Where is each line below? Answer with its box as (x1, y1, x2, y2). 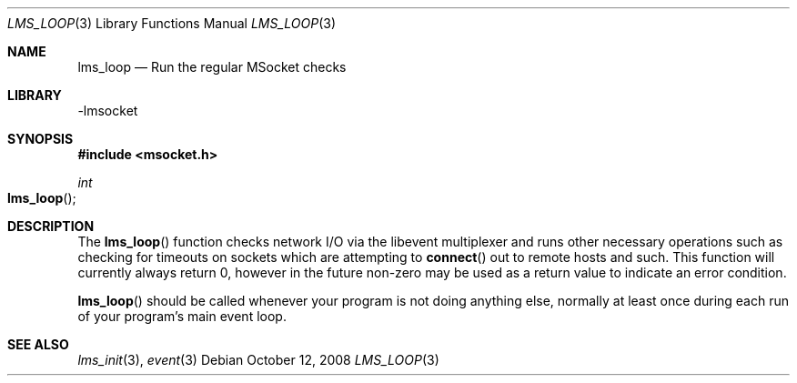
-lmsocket (77, 103, 138, 118)
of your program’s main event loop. (77, 308, 287, 324)
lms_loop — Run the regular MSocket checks (77, 59, 347, 75)
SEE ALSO (7, 337, 69, 352)
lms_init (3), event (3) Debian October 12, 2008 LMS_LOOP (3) (77, 352, 439, 368)
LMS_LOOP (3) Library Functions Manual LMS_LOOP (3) (7, 15, 337, 31)
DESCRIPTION (7, 218, 95, 234)
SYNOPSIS (7, 131, 74, 146)
